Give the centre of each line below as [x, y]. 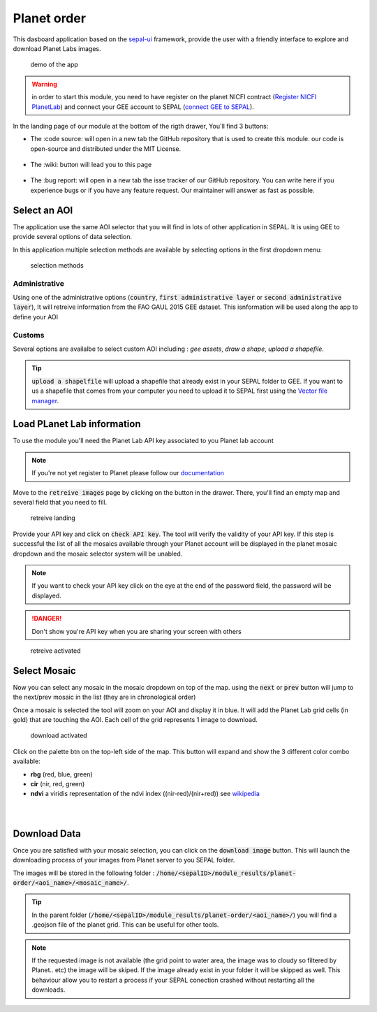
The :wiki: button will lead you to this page [91, 165]
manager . [45, 400]
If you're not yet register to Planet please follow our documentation [128, 473]
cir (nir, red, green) [58, 783]
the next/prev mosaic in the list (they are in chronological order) [104, 697]
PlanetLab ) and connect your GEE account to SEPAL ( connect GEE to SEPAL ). [143, 107]
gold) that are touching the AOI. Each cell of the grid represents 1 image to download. [135, 720]
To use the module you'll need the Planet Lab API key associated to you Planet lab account [143, 441]
